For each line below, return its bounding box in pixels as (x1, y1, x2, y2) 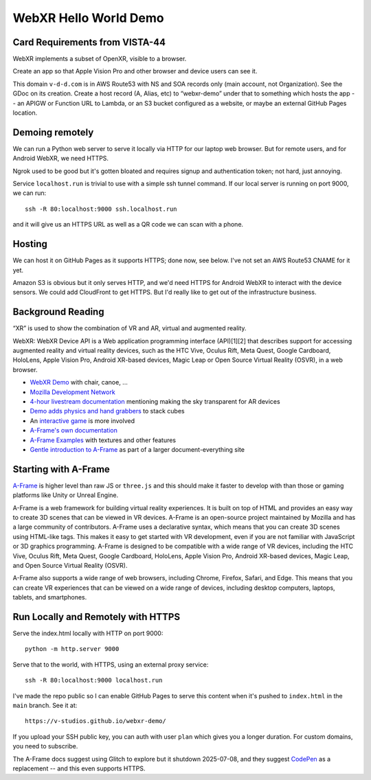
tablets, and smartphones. (12, 593, 87, 601)
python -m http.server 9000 (25, 645, 120, 653)
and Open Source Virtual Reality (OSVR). (12, 561, 128, 569)
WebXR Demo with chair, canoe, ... (30, 378, 128, 387)
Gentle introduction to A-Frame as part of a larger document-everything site (30, 445, 245, 453)
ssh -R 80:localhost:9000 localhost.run (25, 676, 163, 685)
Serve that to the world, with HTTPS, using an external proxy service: (12, 660, 209, 669)
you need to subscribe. (12, 742, 78, 750)
